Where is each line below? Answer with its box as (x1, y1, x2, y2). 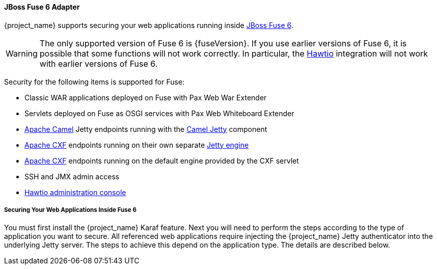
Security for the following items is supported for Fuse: (4, 77, 185, 86)
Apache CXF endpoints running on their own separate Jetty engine (24, 140, 249, 149)
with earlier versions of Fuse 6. (39, 58, 158, 69)
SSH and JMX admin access (24, 172, 120, 181)
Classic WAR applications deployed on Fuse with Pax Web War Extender (24, 93, 267, 102)
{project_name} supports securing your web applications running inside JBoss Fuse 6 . (4, 20, 293, 30)
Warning (6, 48, 38, 59)
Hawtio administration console (24, 187, 126, 197)
